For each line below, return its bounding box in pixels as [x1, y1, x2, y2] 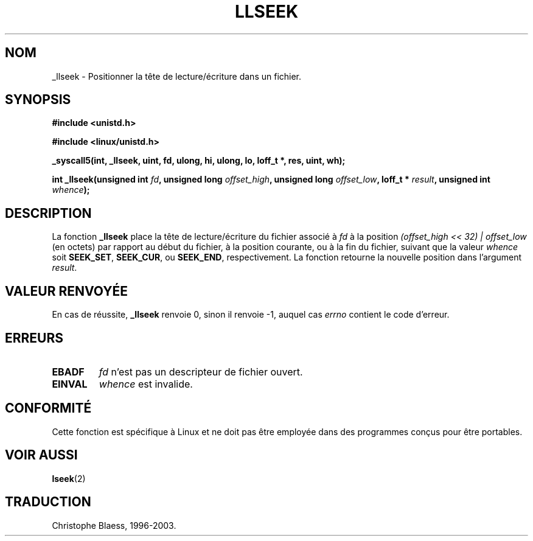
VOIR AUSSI [5, 447, 78, 463]
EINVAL [52, 377, 88, 390]
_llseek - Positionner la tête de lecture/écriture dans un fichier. [52, 71, 302, 82]
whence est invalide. [99, 377, 193, 390]
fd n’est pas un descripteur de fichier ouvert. [99, 365, 303, 378]
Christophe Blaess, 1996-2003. [52, 520, 176, 531]
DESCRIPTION [5, 205, 92, 221]
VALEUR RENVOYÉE [5, 283, 128, 299]
